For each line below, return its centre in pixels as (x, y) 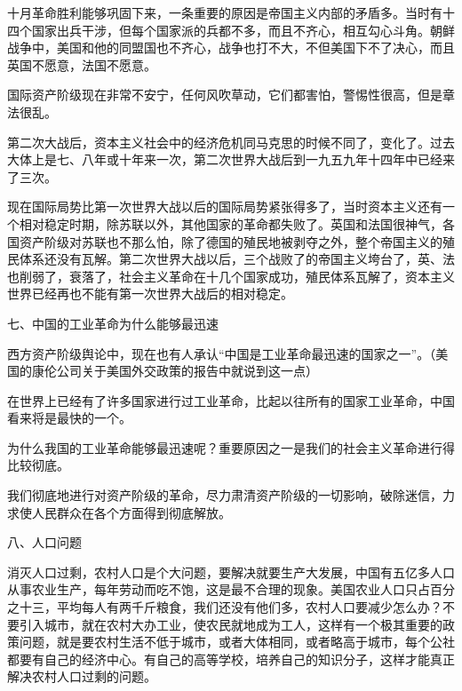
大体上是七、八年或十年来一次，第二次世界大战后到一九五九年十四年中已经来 (231, 159)
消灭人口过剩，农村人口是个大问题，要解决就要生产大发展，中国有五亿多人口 (231, 572)
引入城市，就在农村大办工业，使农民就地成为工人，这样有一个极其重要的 (231, 624)
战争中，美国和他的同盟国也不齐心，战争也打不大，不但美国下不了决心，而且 (231, 48)
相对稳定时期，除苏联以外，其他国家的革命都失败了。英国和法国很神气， (231, 223)
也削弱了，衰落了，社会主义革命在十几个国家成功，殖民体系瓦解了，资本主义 (231, 276)
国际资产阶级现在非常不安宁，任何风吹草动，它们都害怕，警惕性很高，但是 (225, 95)
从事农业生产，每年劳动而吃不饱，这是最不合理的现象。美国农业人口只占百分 (231, 589)
